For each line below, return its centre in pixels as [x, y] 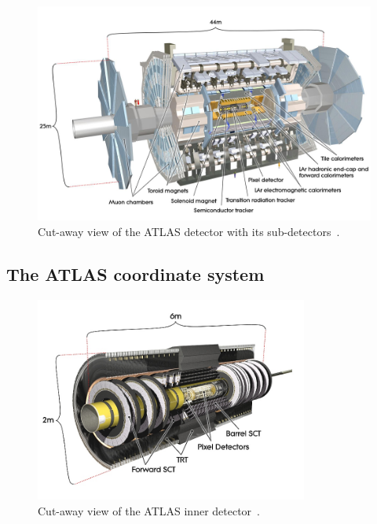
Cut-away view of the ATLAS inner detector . [149, 510]
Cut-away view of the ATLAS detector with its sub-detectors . [189, 232]
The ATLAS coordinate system [135, 274]
